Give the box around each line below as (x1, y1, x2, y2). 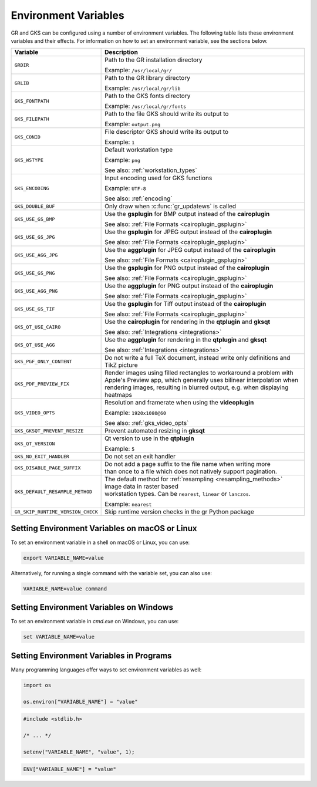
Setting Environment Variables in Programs (11, 650, 172, 660)
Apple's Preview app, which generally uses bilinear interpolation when (104, 376, 299, 384)
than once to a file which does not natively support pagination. (104, 467, 277, 475)
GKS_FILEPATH (14, 116, 49, 122)
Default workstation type (104, 146, 173, 154)
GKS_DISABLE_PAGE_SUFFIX (14, 464, 81, 471)
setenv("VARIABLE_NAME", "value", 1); (23, 748, 135, 755)
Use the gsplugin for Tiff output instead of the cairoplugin (104, 300, 267, 308)
